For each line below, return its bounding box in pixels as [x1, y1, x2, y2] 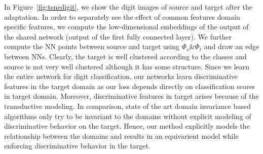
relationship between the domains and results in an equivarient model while [4, 130, 239, 141]
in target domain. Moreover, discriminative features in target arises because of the [4, 91, 259, 101]
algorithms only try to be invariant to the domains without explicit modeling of [4, 110, 251, 121]
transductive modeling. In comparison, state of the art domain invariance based [4, 100, 251, 111]
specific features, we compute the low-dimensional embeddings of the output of [4, 21, 249, 32]
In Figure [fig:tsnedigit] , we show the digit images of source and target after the [4, 2, 252, 12]
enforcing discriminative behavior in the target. [4, 140, 151, 151]
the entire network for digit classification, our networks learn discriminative [4, 71, 238, 82]
